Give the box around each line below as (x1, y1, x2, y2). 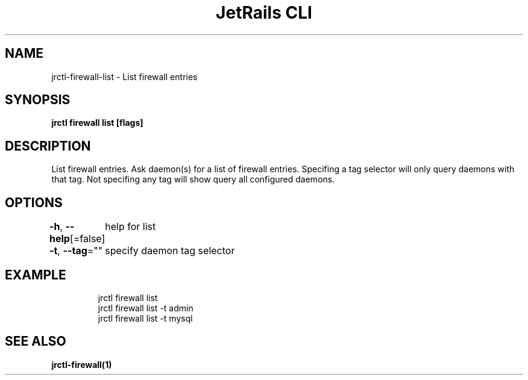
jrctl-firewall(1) (51, 359, 112, 370)
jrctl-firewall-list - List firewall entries (51, 71, 198, 82)
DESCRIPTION (5, 138, 91, 154)
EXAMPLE (5, 267, 66, 282)
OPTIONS (5, 195, 63, 210)
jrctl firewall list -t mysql (98, 313, 193, 323)
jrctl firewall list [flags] (51, 117, 143, 128)
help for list (105, 220, 156, 233)
